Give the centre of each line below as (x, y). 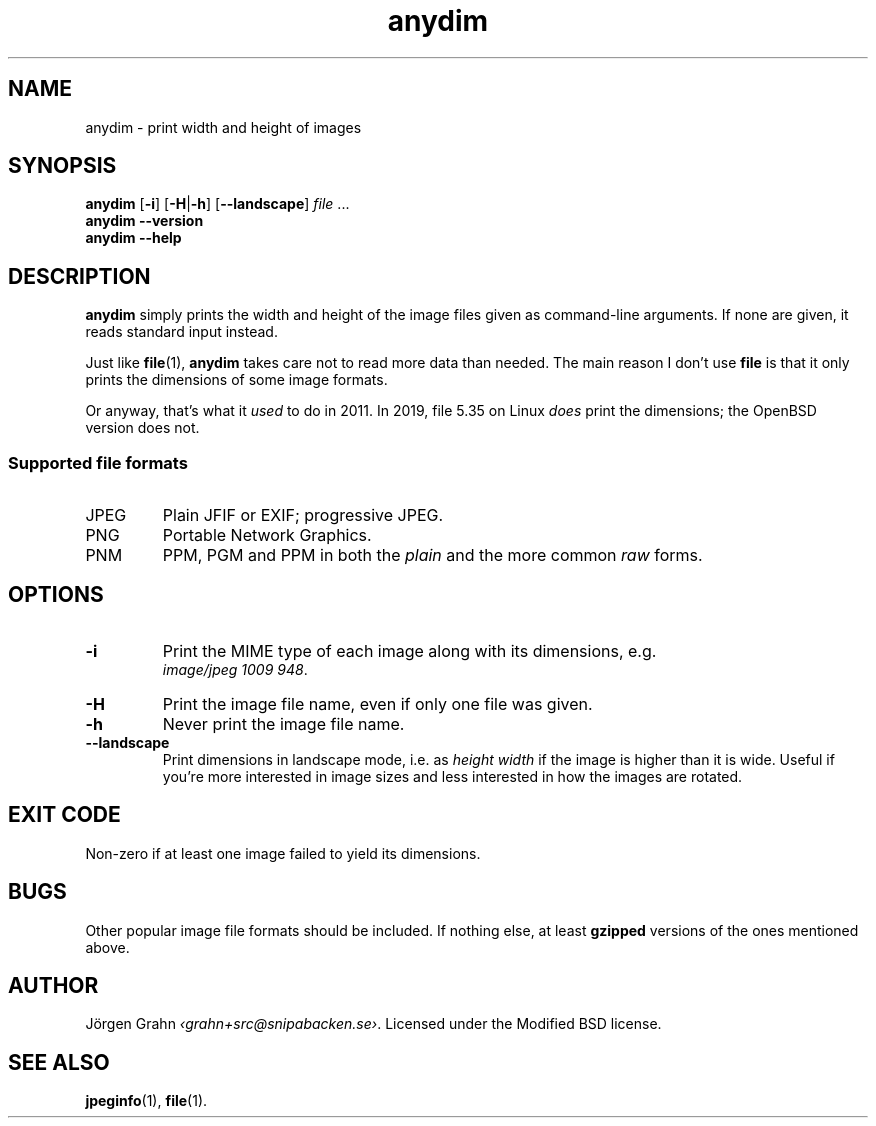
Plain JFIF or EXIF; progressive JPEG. (303, 515)
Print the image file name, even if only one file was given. (377, 703)
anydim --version (144, 221)
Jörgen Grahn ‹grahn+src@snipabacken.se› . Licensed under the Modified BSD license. (373, 1024)
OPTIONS (56, 595)
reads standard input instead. (181, 332)
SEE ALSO (59, 1062)
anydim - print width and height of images (223, 127)
